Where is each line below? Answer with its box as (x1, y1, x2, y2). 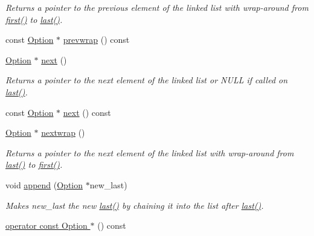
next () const (63, 106, 111, 118)
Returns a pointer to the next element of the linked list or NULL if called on (5, 74, 288, 86)
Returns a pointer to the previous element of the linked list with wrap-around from (5, 1, 309, 13)
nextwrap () (41, 126, 85, 139)
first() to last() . (5, 13, 63, 25)
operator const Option (5, 219, 88, 232)
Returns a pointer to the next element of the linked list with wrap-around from (5, 146, 294, 159)
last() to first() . (5, 158, 63, 171)
